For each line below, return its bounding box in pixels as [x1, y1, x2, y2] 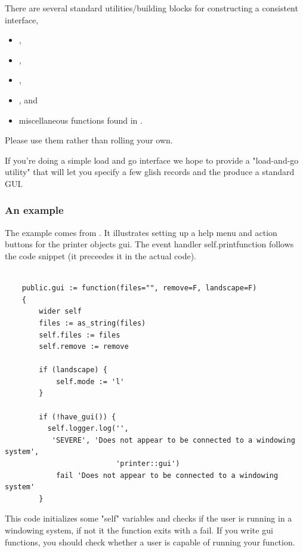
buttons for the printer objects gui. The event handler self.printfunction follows [5, 238, 294, 250]
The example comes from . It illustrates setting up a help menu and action [5, 226, 277, 238]
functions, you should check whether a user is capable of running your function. [5, 535, 295, 548]
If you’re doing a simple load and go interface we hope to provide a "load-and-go [5, 154, 299, 166]
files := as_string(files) [39, 318, 146, 327]
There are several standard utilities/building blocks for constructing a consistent [5, 2, 298, 14]
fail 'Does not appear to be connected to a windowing [55, 471, 279, 480]
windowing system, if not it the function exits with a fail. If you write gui [5, 524, 273, 536]
